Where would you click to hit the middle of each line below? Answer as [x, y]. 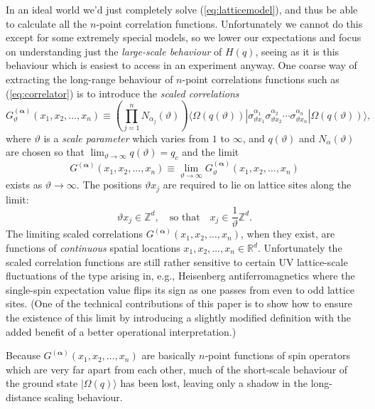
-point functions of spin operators [277, 355]
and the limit [211, 152]
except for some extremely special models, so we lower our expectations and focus [184, 37]
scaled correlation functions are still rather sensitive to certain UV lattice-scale [177, 261]
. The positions [109, 185]
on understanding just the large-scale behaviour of [114, 51]
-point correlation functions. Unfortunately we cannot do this [229, 23]
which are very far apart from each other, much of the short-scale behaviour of [177, 369]
